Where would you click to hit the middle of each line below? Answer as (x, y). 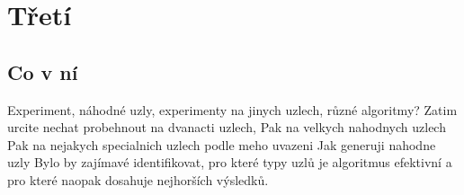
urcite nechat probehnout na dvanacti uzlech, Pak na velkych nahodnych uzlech (227, 127)
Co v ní (43, 71)
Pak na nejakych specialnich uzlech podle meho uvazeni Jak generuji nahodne (222, 144)
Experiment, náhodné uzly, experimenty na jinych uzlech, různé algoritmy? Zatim (232, 109)
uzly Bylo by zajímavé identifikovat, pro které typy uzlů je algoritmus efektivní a (230, 162)
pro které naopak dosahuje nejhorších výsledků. (138, 179)
